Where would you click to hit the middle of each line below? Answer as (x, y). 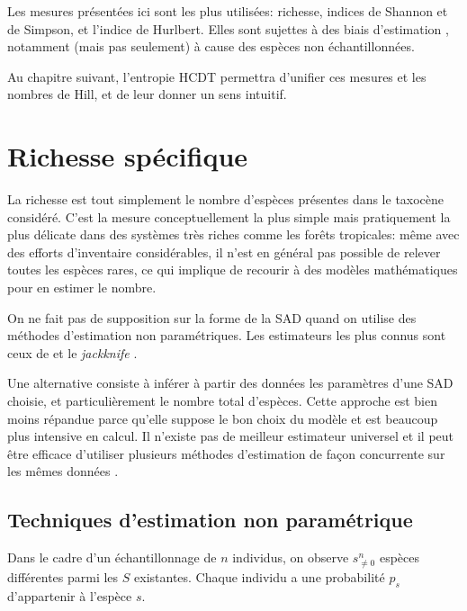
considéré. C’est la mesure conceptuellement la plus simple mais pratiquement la (229, 216)
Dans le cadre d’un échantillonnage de (112, 557)
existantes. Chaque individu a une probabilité (260, 577)
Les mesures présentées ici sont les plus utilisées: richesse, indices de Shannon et (228, 11)
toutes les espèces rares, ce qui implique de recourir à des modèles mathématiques (233, 270)
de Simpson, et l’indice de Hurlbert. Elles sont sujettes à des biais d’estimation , (228, 28)
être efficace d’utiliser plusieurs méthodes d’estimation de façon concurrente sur (226, 453)
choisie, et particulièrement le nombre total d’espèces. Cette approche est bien (222, 401)
